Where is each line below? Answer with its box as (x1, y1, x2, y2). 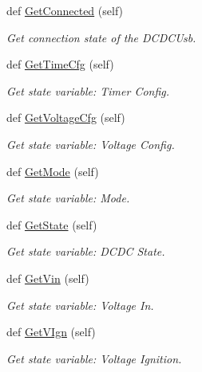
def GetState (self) (6, 216, 97, 233)
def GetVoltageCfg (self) (6, 109, 125, 126)
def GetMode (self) (6, 163, 99, 179)
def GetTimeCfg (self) (6, 56, 114, 72)
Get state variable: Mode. (6, 190, 130, 206)
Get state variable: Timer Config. (6, 82, 170, 99)
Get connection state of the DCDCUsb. (6, 29, 196, 45)
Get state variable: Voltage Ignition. (6, 350, 182, 366)
